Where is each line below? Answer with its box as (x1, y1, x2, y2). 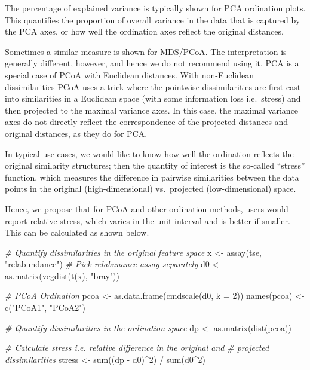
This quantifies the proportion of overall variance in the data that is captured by (5, 13, 300, 26)
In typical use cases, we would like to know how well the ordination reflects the (5, 147, 294, 160)
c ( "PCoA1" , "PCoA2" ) (5, 301, 85, 314)
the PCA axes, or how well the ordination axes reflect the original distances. (5, 25, 284, 38)
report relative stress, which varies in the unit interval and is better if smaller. (5, 214, 290, 227)
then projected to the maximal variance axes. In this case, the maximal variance (5, 103, 299, 116)
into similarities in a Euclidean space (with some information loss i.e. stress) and (5, 92, 301, 105)
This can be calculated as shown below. (5, 226, 149, 238)
